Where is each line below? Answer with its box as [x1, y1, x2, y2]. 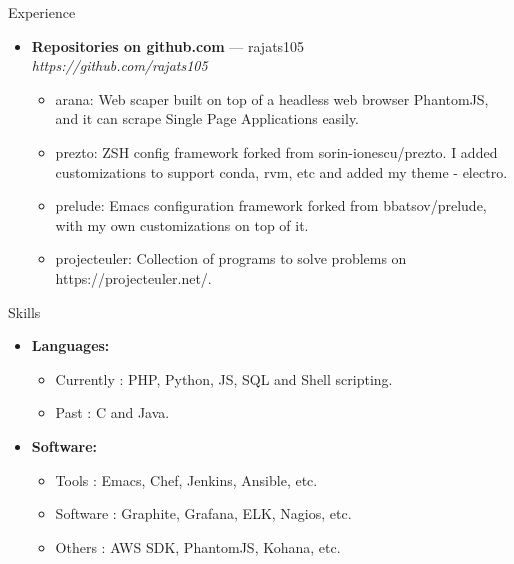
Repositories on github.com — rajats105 [31, 35, 305, 56]
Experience [8, 2, 76, 22]
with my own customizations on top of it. [55, 214, 309, 235]
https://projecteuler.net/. [55, 267, 212, 288]
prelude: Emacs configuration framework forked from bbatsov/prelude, [55, 195, 487, 216]
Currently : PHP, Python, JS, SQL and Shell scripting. [55, 368, 393, 389]
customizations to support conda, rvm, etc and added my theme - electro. [55, 161, 508, 182]
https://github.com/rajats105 [31, 55, 208, 76]
